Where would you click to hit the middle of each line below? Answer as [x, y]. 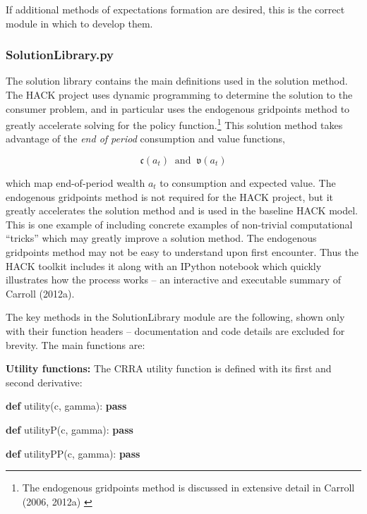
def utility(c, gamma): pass [66, 406]
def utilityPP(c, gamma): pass [73, 453]
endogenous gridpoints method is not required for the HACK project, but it [170, 196]
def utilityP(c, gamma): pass [70, 429]
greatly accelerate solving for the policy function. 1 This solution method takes [174, 124]
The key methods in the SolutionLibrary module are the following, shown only [175, 317]
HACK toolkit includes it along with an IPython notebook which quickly [164, 265]
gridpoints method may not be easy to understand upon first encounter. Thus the [182, 252]
